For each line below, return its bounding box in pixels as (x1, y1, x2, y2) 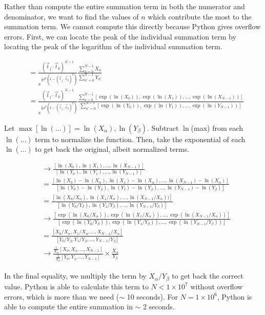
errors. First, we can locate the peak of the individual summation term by (4, 31, 236, 42)
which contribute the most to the (148, 11, 252, 22)
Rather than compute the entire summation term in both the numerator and (4, 1, 245, 11)
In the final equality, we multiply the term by (4, 270, 147, 281)
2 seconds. (143, 301, 175, 312)
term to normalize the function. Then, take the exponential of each (35, 133, 246, 144)
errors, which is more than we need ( (4, 291, 119, 302)
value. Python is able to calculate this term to (4, 281, 149, 291)
